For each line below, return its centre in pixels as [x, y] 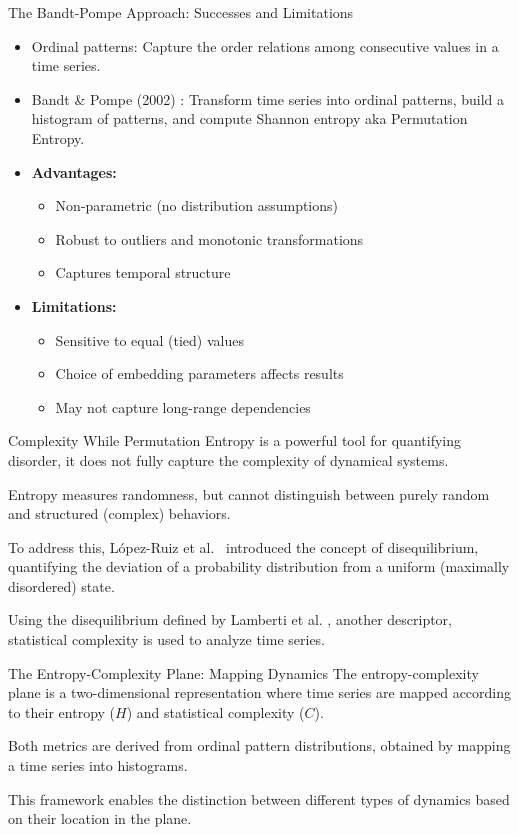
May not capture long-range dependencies [183, 406]
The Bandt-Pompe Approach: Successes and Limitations [181, 12]
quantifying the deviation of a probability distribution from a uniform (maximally [259, 566]
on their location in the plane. [100, 818]
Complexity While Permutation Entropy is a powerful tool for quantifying [234, 440]
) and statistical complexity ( [215, 711]
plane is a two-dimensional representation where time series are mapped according [260, 692]
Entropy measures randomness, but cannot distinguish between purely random [249, 493]
